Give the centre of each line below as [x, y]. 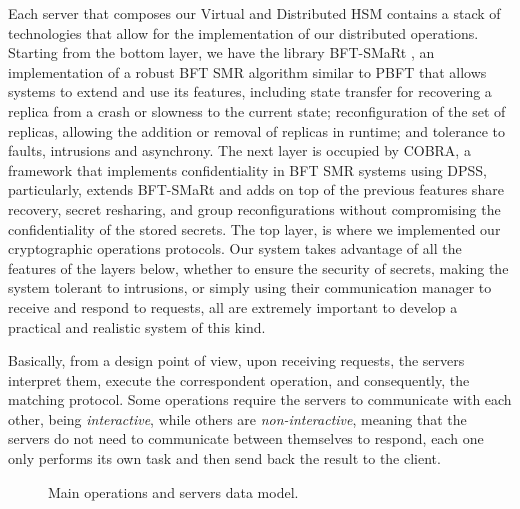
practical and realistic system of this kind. [137, 326]
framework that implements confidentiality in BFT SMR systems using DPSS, [247, 169]
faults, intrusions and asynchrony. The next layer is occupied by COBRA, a [239, 150]
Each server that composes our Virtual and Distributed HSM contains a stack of [254, 13]
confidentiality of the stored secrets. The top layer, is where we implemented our [254, 228]
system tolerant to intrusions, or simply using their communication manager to [250, 287]
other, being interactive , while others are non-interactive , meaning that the [237, 418]
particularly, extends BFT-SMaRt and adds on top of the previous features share [256, 189]
